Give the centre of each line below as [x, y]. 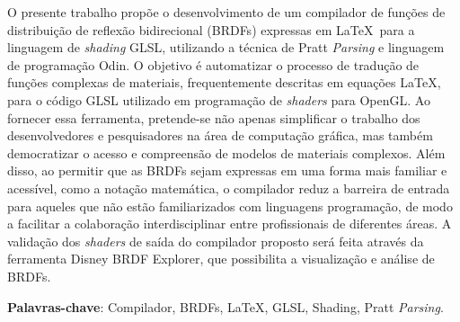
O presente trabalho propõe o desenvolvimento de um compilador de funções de [226, 12]
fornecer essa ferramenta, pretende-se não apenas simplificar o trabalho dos [214, 117]
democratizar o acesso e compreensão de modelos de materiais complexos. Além [226, 152]
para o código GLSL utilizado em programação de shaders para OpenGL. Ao [219, 99]
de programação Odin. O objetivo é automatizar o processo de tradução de [213, 64]
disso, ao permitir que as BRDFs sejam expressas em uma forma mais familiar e [227, 170]
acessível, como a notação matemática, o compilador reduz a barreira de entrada [229, 188]
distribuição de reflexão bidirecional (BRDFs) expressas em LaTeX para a [211, 29]
